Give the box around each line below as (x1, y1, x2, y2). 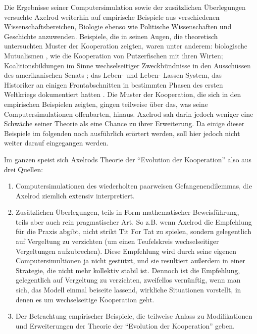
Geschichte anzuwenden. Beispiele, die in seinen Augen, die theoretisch (4, 31, 218, 41)
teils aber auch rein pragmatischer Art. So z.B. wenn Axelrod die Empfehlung (15, 216, 252, 227)
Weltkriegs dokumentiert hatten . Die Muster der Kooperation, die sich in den (4, 89, 241, 99)
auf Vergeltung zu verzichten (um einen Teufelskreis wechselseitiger (15, 236, 219, 246)
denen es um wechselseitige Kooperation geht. (15, 294, 154, 304)
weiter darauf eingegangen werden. (4, 138, 109, 148)
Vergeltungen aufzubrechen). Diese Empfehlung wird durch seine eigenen (15, 245, 237, 256)
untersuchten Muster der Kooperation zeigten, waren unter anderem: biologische (4, 41, 248, 51)
